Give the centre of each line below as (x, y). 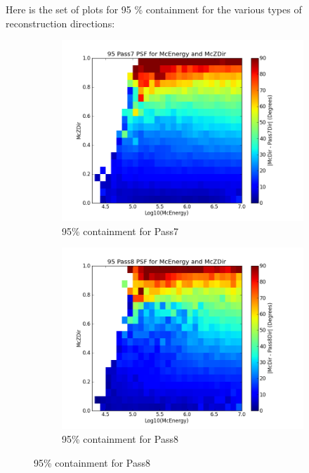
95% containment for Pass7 (120, 231)
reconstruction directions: (60, 23)
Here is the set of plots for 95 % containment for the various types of (154, 9)
